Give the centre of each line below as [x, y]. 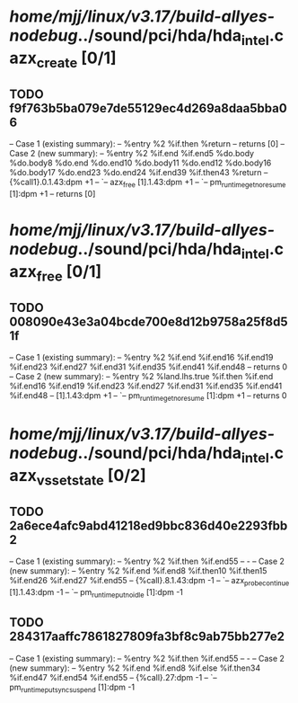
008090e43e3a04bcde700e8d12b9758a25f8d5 [149, 321]
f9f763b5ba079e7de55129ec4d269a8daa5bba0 [148, 108]
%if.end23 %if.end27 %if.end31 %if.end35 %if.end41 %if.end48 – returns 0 [149, 367]
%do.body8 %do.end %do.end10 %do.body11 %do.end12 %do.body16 [140, 163]
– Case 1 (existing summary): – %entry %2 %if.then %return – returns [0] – [147, 144]
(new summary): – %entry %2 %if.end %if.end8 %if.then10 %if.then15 [138, 571]
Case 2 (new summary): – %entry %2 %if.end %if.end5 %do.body [131, 154]
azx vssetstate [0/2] [78, 477]
